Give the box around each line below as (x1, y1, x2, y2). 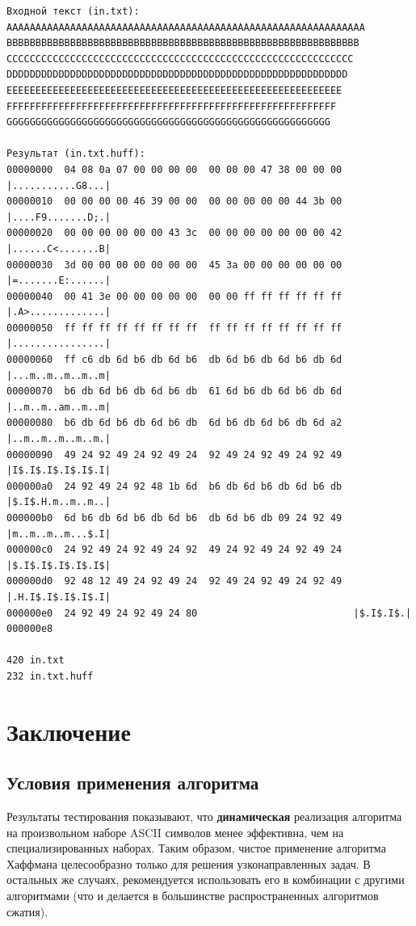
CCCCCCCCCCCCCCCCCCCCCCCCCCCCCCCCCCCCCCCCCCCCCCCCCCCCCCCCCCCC (6, 53, 354, 65)
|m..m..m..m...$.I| (6, 528, 111, 540)
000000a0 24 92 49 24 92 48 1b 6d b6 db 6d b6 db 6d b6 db (6, 480, 342, 492)
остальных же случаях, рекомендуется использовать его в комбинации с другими (6, 871, 405, 888)
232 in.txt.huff (6, 670, 94, 682)
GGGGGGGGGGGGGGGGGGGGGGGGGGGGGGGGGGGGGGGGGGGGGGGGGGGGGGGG (6, 116, 330, 128)
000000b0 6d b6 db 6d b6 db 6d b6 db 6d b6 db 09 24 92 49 (6, 512, 342, 524)
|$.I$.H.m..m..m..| (6, 496, 111, 508)
